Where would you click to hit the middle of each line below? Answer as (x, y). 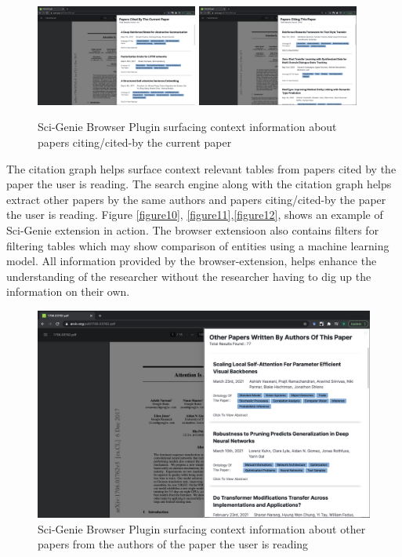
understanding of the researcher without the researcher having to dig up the (189, 276)
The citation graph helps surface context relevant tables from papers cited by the (201, 168)
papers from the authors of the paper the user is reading (173, 544)
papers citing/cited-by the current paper (135, 142)
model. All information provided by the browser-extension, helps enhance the (192, 261)
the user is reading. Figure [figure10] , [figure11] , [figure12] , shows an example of (195, 215)
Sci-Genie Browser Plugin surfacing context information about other (202, 528)
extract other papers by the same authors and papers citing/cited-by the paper (196, 199)
